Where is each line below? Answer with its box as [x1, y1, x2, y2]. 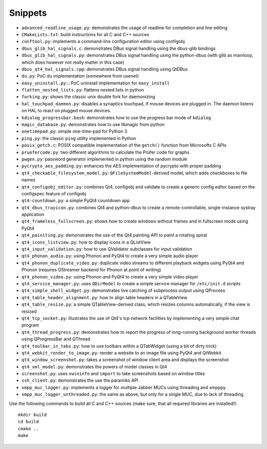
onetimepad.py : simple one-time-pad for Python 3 [21, 129, 128, 135]
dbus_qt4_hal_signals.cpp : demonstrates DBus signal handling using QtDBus [21, 66, 188, 72]
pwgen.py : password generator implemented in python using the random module [21, 156, 187, 162]
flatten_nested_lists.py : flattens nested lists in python [21, 87, 144, 93]
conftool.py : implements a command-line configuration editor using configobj [21, 39, 185, 45]
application [21, 212, 44, 218]
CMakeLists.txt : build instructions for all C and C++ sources [21, 31, 149, 37]
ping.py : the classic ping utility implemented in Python [21, 135, 136, 141]
